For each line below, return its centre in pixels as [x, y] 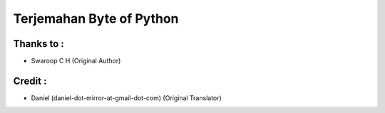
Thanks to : [38, 44]
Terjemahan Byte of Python [96, 18]
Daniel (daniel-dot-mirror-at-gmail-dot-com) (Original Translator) [127, 98]
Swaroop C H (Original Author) [76, 61]
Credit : [30, 81]
